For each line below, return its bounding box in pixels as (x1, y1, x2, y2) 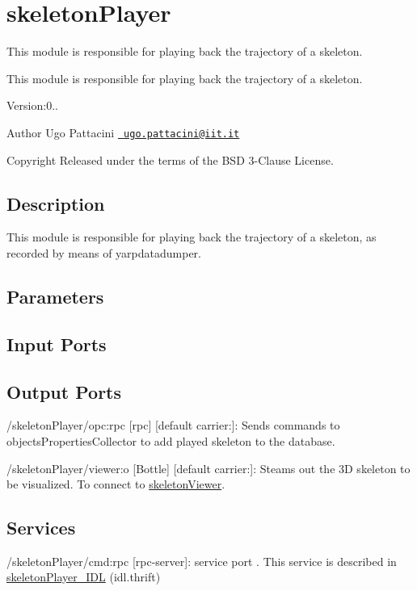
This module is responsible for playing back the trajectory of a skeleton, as (6, 228, 377, 245)
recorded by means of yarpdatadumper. (6, 244, 201, 261)
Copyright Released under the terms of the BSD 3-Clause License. (6, 151, 334, 168)
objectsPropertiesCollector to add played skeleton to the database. (6, 432, 335, 449)
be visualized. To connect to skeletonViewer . (6, 476, 225, 492)
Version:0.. (6, 97, 58, 114)
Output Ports (6, 379, 122, 404)
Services (6, 515, 76, 540)
